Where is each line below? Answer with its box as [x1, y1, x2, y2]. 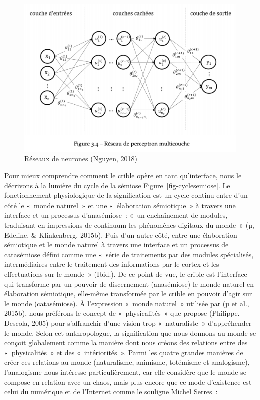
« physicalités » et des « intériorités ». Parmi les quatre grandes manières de [4, 347, 243, 357]
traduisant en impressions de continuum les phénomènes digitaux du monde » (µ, [4, 220, 254, 230]
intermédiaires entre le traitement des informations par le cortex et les [4, 259, 219, 269]
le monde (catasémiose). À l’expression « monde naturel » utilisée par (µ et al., [4, 298, 249, 308]
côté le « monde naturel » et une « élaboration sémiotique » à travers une [4, 199, 236, 210]
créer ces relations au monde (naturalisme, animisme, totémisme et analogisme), [4, 357, 250, 367]
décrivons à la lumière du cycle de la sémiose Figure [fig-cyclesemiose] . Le [4, 180, 230, 190]
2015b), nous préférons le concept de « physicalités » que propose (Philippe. [4, 308, 240, 318]
